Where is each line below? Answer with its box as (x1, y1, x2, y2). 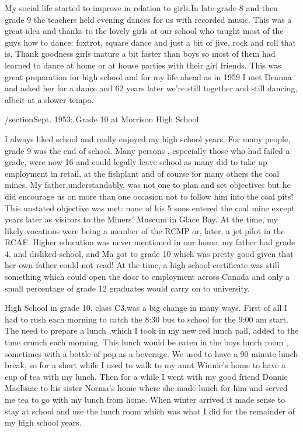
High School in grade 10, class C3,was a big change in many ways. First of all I (5, 301, 288, 314)
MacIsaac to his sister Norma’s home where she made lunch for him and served (5, 382, 288, 394)
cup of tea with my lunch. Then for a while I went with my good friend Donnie (5, 370, 288, 382)
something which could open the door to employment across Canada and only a (5, 270, 290, 283)
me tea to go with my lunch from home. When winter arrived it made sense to (5, 393, 285, 405)
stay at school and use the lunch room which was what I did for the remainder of (5, 404, 295, 417)
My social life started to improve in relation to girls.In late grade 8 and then (5, 2, 278, 13)
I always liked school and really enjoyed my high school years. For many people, (5, 132, 291, 145)
